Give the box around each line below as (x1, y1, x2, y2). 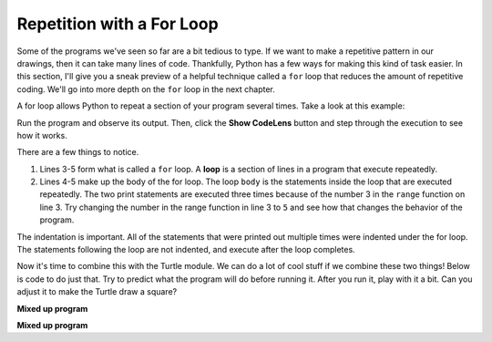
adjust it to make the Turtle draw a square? (16, 286, 178, 297)
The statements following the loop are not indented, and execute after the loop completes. (16, 244, 355, 255)
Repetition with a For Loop (16, 14, 219, 34)
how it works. (16, 130, 67, 140)
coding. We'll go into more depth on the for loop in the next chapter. (16, 83, 275, 95)
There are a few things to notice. (16, 147, 139, 158)
